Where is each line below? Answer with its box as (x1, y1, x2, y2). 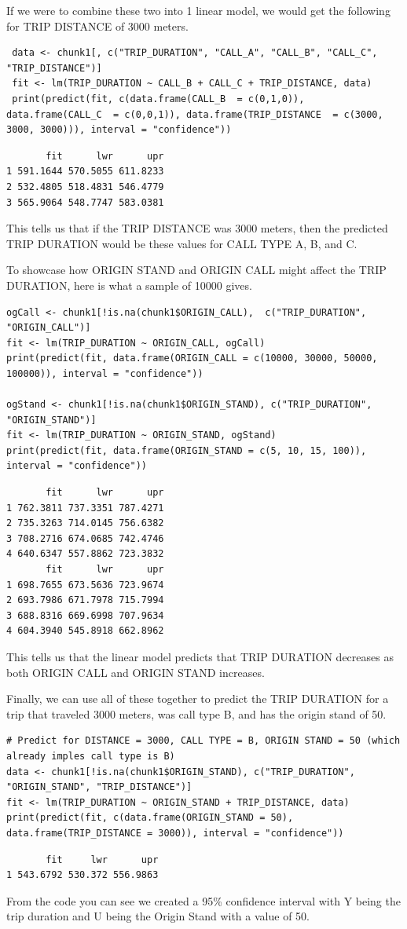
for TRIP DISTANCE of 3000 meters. (6, 17, 189, 34)
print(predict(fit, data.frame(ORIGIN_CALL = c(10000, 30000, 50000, (6, 353, 378, 364)
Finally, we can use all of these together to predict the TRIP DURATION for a (6, 690, 389, 707)
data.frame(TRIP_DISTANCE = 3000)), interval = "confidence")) (6, 827, 344, 839)
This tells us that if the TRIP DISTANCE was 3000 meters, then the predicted (6, 220, 388, 236)
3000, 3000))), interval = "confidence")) (6, 124, 232, 136)
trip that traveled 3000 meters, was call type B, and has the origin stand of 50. (6, 705, 387, 722)
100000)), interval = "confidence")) (6, 368, 203, 379)
